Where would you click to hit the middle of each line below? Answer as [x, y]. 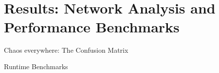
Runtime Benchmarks [36, 66]
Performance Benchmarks [92, 27]
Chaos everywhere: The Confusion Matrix [66, 50]
